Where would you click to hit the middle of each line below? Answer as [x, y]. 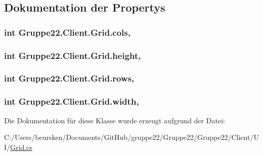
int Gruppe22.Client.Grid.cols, [67, 32]
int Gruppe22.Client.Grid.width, [72, 101]
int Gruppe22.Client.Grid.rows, [69, 78]
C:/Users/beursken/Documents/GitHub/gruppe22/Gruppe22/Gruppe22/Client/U [131, 137]
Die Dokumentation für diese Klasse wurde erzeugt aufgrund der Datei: [115, 120]
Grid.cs [21, 147]
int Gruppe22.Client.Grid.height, [73, 55]
